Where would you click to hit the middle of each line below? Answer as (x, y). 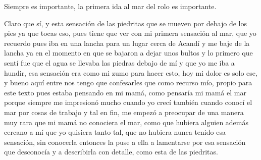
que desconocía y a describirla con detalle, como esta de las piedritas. (111, 152)
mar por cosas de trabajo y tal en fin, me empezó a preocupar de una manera (124, 112)
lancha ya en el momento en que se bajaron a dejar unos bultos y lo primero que (128, 53)
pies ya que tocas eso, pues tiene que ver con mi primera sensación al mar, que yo (130, 33)
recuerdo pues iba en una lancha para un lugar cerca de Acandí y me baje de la (127, 43)
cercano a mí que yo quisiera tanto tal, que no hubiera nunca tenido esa (115, 132)
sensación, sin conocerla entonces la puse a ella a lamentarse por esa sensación (125, 142)
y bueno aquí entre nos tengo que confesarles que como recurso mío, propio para (128, 83)
